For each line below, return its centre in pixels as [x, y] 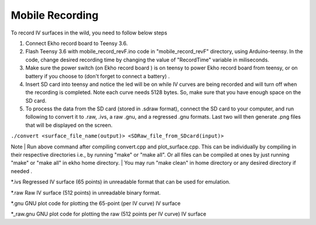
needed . [21, 171]
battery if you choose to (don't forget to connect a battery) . [97, 76]
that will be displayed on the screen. [69, 125]
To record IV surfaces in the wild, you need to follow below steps [89, 33]
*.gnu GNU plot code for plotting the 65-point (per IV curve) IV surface [96, 203]
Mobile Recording [55, 15]
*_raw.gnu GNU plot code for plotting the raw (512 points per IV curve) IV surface [109, 214]
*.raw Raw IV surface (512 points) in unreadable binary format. [86, 192]
